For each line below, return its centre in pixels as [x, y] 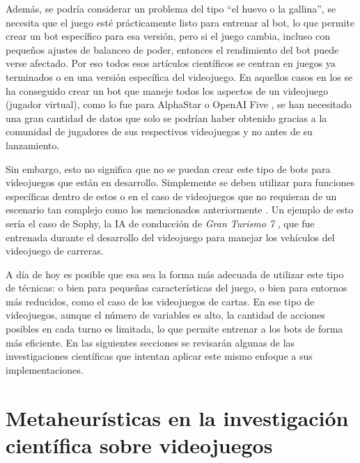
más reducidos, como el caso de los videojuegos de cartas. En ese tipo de [160, 301]
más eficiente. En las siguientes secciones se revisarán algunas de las [150, 342]
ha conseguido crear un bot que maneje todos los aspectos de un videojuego [167, 90]
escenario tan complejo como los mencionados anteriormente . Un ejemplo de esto [180, 210]
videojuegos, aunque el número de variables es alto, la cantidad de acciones [165, 315]
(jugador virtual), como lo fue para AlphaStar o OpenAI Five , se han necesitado [179, 104]
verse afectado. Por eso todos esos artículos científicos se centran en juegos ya [171, 63]
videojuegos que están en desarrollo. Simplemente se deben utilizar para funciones [180, 182]
